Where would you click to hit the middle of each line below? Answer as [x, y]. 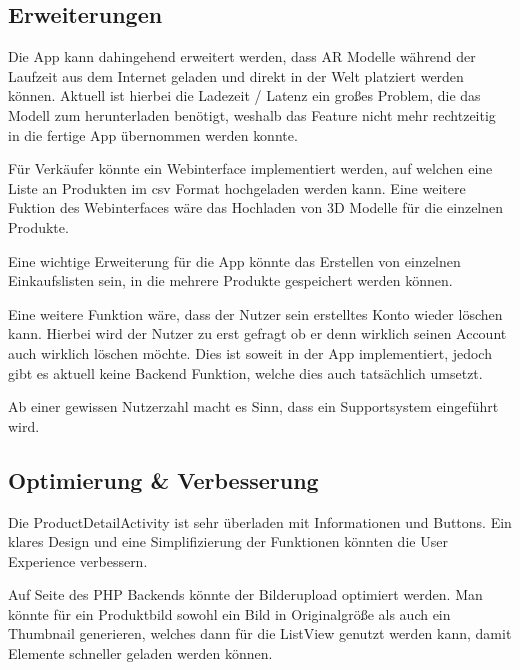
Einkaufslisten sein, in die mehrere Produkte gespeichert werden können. [230, 280]
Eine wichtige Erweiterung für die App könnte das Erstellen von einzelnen [234, 260]
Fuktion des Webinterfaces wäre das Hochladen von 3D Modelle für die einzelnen [256, 207]
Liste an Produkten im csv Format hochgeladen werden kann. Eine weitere [237, 187]
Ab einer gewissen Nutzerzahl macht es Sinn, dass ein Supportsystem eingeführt [253, 406]
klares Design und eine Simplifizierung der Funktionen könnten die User [228, 541]
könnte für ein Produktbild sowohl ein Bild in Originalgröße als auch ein [229, 613]
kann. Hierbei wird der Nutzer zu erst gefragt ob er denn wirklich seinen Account [257, 333]
